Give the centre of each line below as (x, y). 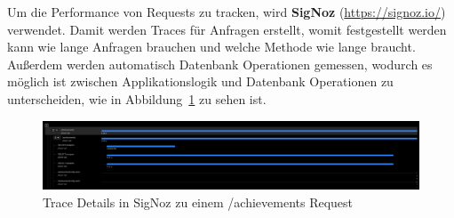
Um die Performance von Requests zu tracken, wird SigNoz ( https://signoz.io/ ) (227, 12)
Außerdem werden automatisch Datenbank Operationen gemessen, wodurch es (220, 64)
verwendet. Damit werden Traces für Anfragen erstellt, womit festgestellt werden (227, 29)
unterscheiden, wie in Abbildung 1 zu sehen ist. (137, 98)
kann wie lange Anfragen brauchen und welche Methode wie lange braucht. (211, 47)
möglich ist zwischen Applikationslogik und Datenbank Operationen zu (200, 81)
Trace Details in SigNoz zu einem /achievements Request (198, 202)
